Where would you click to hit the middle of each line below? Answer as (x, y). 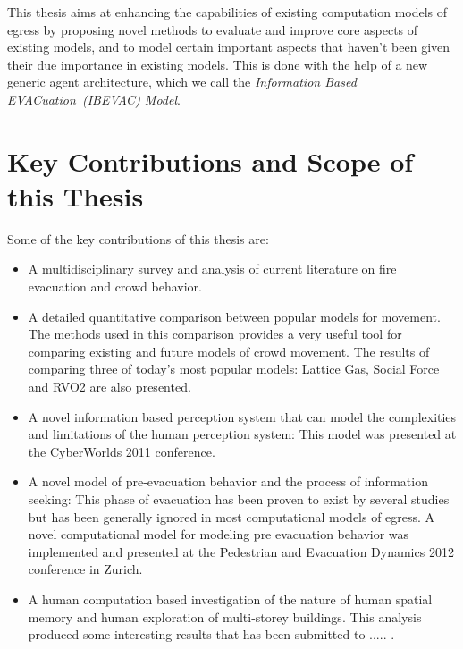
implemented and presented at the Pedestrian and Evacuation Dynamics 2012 (241, 551)
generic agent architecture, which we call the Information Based (182, 82)
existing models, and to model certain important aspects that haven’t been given (229, 47)
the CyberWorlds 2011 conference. (122, 451)
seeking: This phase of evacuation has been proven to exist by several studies (239, 499)
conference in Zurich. (85, 569)
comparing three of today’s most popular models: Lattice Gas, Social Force (234, 369)
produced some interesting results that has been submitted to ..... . (211, 634)
